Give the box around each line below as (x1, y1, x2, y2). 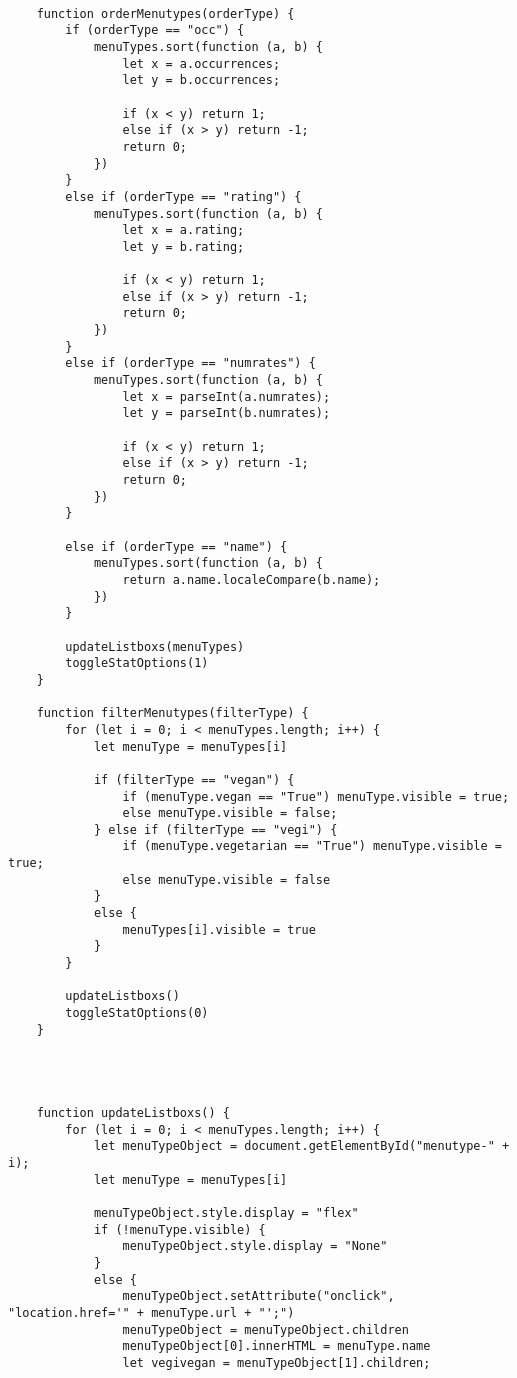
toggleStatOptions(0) (65, 1006, 209, 1021)
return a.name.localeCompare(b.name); (122, 572, 381, 587)
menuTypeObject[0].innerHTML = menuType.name (122, 1339, 431, 1354)
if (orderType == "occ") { (65, 23, 245, 38)
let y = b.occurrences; (122, 73, 281, 88)
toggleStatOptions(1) (65, 656, 209, 671)
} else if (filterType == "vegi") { (93, 822, 338, 837)
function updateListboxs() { (36, 1105, 230, 1120)
